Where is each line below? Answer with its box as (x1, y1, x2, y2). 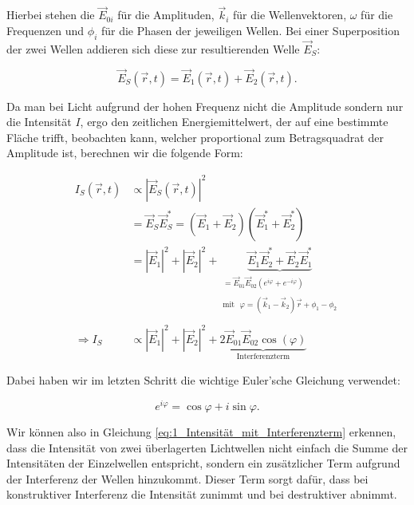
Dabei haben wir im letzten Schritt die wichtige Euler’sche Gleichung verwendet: (6, 372, 400, 389)
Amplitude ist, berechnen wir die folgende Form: (6, 144, 243, 161)
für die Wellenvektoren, (233, 6, 347, 23)
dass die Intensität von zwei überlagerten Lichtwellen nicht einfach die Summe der (6, 439, 408, 456)
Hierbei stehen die (6, 6, 95, 23)
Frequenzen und (6, 22, 85, 38)
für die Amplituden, (117, 6, 215, 23)
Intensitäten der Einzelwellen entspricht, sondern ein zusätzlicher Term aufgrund (6, 455, 400, 471)
